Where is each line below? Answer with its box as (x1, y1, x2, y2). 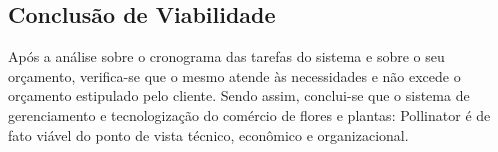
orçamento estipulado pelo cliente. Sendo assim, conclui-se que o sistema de (8, 85, 470, 106)
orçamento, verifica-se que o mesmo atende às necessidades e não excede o (8, 65, 461, 86)
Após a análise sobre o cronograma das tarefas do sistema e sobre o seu (8, 46, 445, 67)
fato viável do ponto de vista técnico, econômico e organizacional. (8, 124, 409, 145)
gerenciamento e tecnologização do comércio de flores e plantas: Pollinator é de (8, 104, 491, 125)
